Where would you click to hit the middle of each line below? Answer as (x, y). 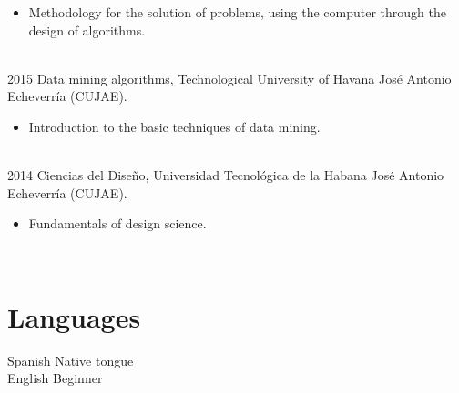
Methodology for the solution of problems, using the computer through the (237, 12)
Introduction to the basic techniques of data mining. (174, 126)
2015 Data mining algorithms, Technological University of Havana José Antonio (229, 78)
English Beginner (55, 378)
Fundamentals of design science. (117, 223)
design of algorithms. (87, 30)
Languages (74, 316)
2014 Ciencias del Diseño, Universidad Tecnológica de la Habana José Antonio (226, 175)
